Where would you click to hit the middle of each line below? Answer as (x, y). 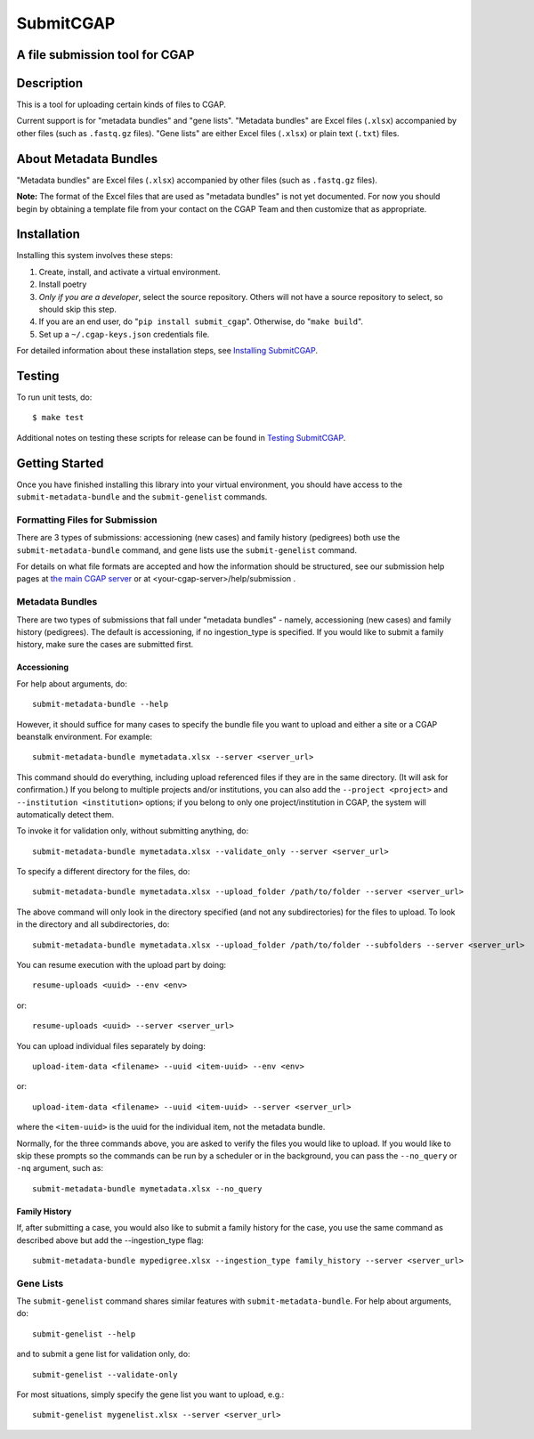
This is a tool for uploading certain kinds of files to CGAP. (121, 105)
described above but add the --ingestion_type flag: (110, 1240)
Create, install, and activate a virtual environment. (130, 272)
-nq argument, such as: (60, 1168)
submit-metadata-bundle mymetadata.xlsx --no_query (147, 1188)
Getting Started (60, 463)
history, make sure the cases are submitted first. (105, 645)
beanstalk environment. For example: (85, 736)
